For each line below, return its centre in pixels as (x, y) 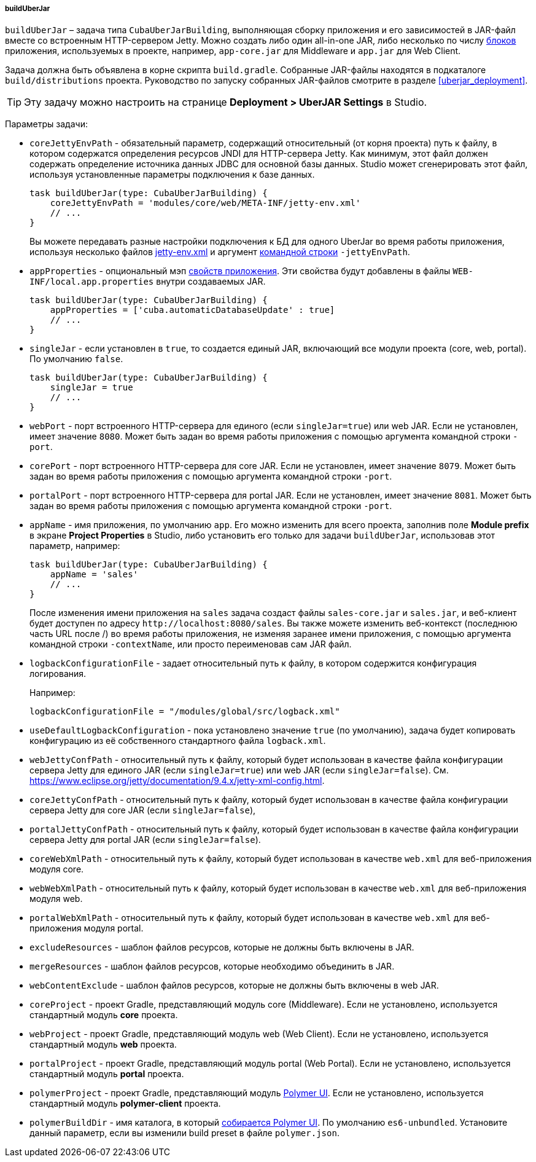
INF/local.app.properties (92, 282)
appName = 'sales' (94, 575)
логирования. (58, 674)
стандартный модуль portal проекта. (107, 1074)
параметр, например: (75, 546)
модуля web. (56, 899)
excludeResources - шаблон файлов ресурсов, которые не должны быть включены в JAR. (222, 947)
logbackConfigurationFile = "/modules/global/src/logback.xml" (185, 712)
